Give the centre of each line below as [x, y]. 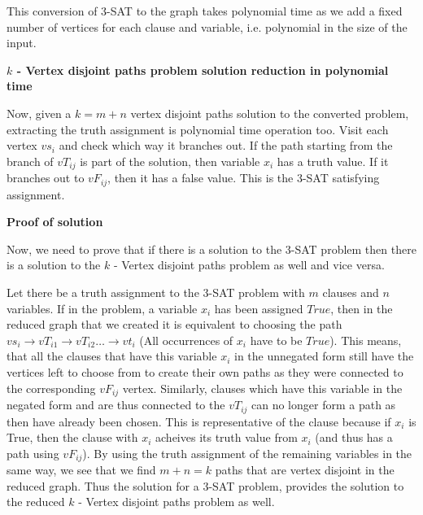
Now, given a [39, 113]
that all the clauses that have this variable [112, 356]
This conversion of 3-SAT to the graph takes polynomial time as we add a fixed [205, 11]
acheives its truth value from [227, 437]
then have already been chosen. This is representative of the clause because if [199, 421]
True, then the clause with [72, 437]
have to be [276, 340]
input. [22, 43]
